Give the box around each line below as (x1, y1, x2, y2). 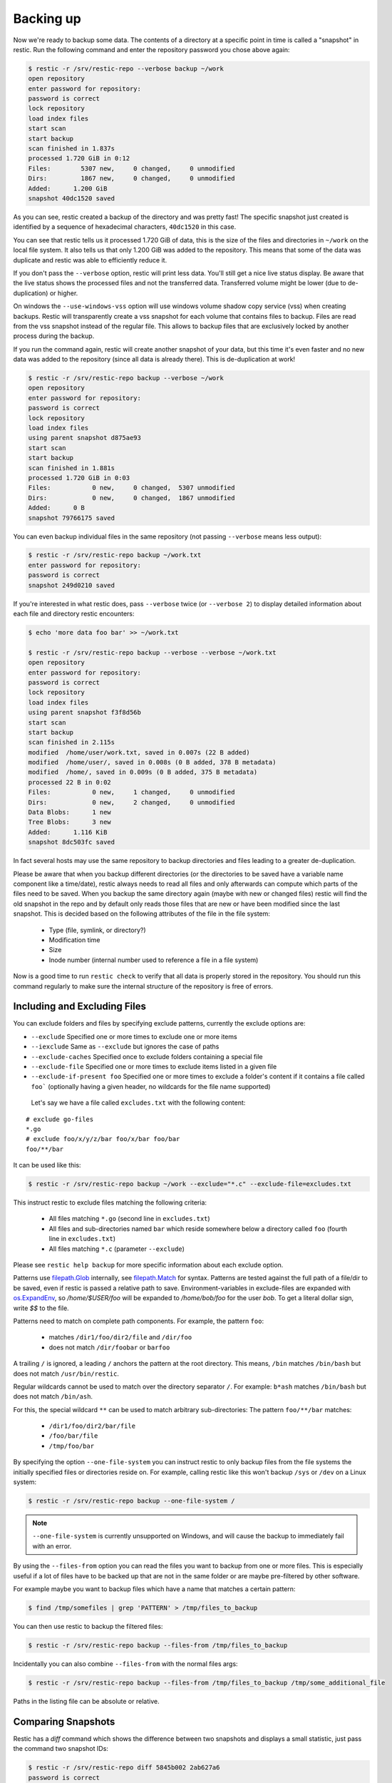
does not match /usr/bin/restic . (13, 1369, 119, 1378)
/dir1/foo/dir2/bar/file (48, 1422, 135, 1430)
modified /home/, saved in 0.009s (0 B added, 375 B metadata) (28, 768, 258, 777)
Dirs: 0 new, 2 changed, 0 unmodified (28, 798, 235, 806)
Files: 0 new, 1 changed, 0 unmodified (28, 788, 235, 797)
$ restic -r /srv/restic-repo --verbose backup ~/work (28, 64, 224, 73)
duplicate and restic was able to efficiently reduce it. (13, 255, 167, 264)
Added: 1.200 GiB (28, 184, 108, 193)
